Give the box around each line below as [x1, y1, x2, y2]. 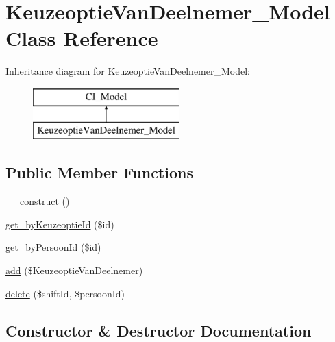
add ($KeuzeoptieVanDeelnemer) [5, 263, 143, 278]
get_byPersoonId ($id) [5, 240, 101, 254]
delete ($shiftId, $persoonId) [5, 286, 125, 300]
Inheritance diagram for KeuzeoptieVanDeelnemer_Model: [5, 64, 250, 78]
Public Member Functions [5, 162, 193, 183]
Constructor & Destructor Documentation [5, 319, 312, 341]
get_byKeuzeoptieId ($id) [5, 217, 114, 231]
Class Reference [5, 24, 158, 52]
